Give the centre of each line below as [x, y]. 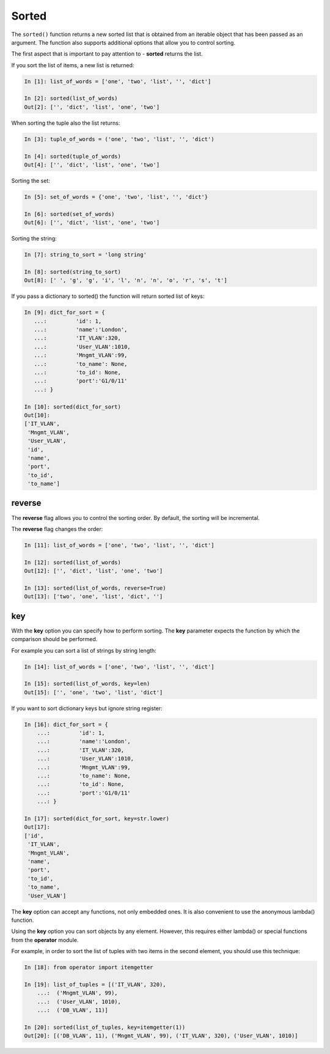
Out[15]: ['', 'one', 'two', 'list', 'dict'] [94, 692]
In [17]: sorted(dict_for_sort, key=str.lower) [97, 819]
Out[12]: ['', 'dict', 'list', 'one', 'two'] [94, 571]
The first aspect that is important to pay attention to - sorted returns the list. [107, 54]
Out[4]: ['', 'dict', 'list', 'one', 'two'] [92, 165]
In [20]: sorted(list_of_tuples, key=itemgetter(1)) [105, 1027]
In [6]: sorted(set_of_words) [69, 214]
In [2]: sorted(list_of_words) [71, 98]
